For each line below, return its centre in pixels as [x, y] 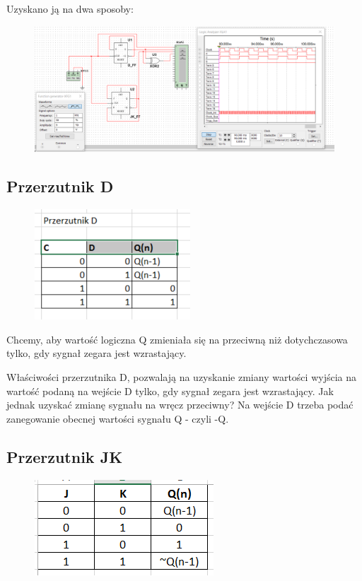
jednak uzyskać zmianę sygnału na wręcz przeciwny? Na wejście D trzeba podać [180, 405]
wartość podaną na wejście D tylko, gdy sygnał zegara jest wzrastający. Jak [170, 391]
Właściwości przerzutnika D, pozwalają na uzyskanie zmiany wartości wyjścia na [181, 377]
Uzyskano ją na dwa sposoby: [70, 8]
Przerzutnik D [60, 186]
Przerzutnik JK [65, 456]
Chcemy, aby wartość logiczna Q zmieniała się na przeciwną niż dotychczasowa [177, 339]
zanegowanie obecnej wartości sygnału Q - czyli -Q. [118, 418]
